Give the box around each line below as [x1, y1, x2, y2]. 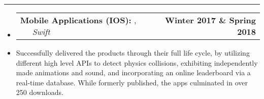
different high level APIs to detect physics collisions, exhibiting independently [16, 57, 258, 68]
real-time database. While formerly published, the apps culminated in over [16, 77, 248, 87]
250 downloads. [16, 87, 63, 97]
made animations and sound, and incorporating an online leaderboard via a [16, 67, 251, 78]
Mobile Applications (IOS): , [20, 14, 137, 26]
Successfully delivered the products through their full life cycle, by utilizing [16, 47, 250, 58]
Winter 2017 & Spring [164, 14, 256, 26]
